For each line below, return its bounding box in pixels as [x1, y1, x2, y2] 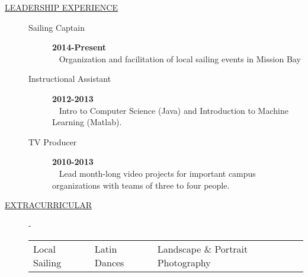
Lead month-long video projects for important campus [59, 167, 256, 179]
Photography [157, 256, 211, 270]
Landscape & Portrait [157, 242, 248, 256]
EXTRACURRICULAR [5, 199, 92, 211]
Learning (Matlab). [52, 116, 122, 128]
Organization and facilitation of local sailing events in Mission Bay [59, 52, 301, 65]
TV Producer [28, 135, 77, 148]
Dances [94, 256, 124, 270]
